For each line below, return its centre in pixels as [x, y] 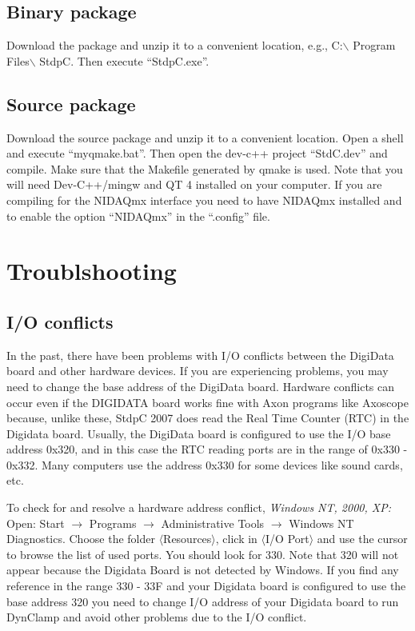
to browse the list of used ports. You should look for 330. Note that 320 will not [203, 554]
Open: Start [36, 523]
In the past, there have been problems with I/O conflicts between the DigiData [200, 355]
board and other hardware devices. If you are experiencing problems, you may [198, 371]
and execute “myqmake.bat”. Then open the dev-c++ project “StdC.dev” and [197, 153]
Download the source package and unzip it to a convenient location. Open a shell [205, 137]
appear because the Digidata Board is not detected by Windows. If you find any [203, 570]
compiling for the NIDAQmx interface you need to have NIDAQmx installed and [204, 200]
